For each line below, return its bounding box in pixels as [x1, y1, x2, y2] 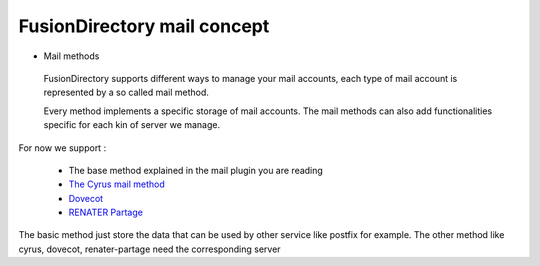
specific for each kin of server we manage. [43, 119, 220, 131]
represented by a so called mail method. [43, 86, 210, 99]
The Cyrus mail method [68, 178, 165, 190]
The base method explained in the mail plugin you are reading [68, 164, 324, 176]
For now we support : [18, 141, 107, 154]
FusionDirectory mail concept [18, 15, 270, 37]
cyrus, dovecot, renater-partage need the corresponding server [18, 243, 281, 255]
